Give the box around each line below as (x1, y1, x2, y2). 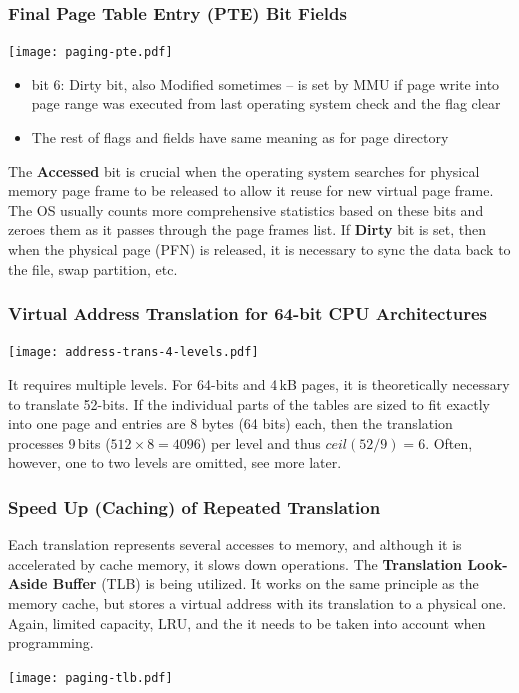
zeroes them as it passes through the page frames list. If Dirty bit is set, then (8, 219, 486, 240)
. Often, (425, 432, 473, 453)
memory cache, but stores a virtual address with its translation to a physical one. (8, 593, 507, 614)
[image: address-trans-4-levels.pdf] (8, 345, 259, 360)
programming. (8, 632, 94, 653)
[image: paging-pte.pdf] (8, 45, 173, 60)
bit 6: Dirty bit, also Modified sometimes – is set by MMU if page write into (31, 73, 500, 94)
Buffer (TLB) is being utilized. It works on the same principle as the (52, 573, 479, 594)
